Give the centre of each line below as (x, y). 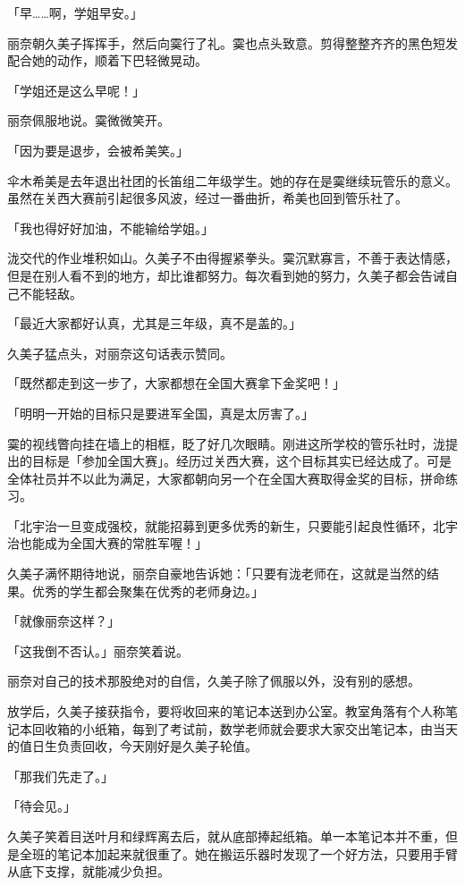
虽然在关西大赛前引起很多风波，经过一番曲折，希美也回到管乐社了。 (207, 198)
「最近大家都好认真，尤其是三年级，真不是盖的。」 (154, 323)
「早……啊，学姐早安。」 (75, 13)
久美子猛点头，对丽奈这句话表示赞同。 (120, 353)
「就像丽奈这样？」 (63, 621)
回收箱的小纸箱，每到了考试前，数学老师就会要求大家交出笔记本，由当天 (245, 728)
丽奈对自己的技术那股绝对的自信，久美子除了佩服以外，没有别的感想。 (214, 681)
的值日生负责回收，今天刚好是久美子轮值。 (132, 746)
